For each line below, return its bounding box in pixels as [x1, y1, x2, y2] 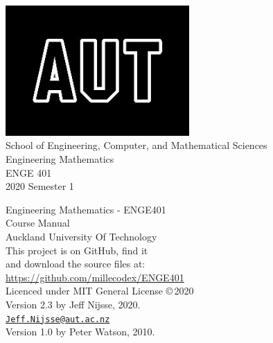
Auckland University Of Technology [6, 229, 157, 243]
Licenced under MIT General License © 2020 [6, 283, 194, 298]
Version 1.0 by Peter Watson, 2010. [6, 324, 155, 339]
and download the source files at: [6, 256, 146, 271]
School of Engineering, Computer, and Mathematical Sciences [6, 138, 267, 152]
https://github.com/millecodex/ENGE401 [6, 270, 184, 284]
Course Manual [6, 216, 70, 230]
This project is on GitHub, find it [6, 243, 148, 257]
